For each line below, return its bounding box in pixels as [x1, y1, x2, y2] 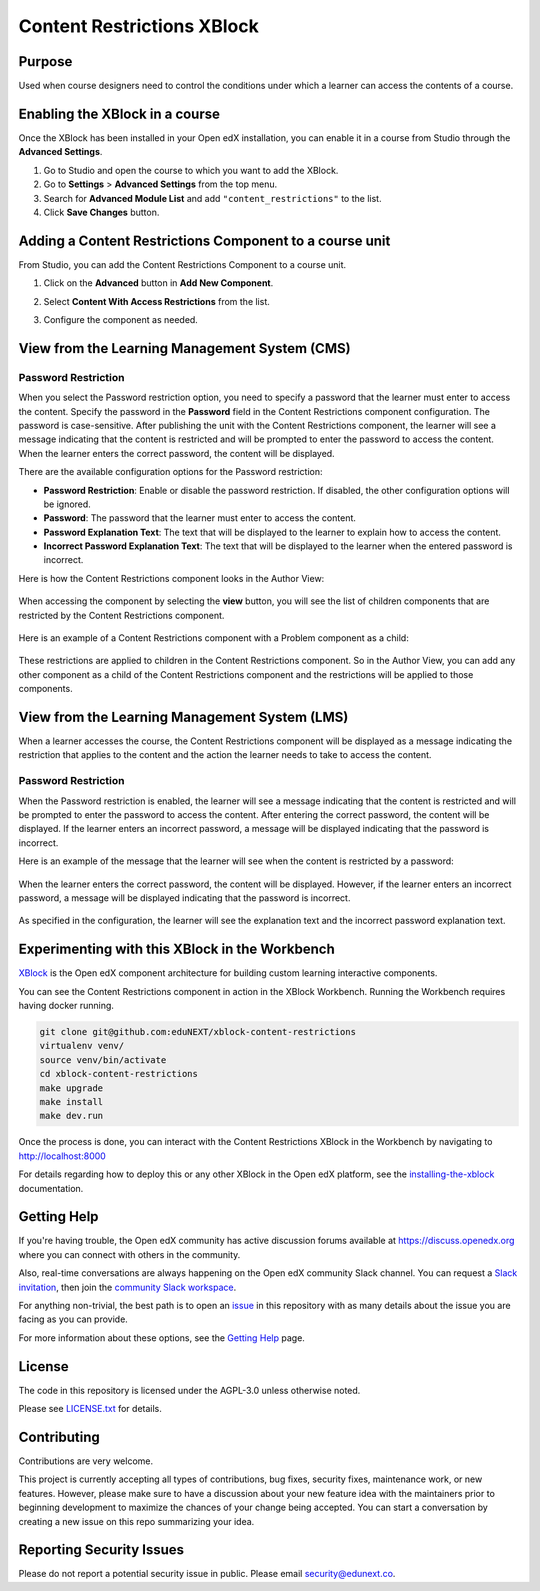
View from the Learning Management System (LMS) [18, 709, 349, 725]
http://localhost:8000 [18, 1150, 107, 1162]
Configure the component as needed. [43, 314, 199, 325]
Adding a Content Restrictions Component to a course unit [18, 232, 391, 249]
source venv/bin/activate [39, 1054, 167, 1065]
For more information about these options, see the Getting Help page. [18, 1331, 305, 1344]
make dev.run [39, 1110, 104, 1122]
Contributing [18, 1428, 100, 1445]
